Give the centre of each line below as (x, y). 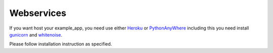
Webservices (38, 13)
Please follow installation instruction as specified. (61, 44)
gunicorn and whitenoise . (36, 34)
